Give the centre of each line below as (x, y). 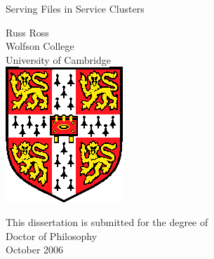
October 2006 (35, 250)
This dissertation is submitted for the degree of (107, 221)
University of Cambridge (58, 59)
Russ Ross (27, 32)
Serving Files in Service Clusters (75, 8)
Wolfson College (40, 46)
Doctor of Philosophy (52, 235)
